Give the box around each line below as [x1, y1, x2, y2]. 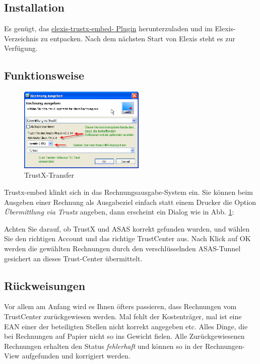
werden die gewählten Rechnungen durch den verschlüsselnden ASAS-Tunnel [4, 243, 241, 254]
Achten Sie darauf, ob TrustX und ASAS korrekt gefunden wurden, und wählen [4, 223, 250, 234]
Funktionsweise [4, 67, 85, 83]
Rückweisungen [4, 277, 86, 293]
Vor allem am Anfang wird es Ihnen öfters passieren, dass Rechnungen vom [4, 301, 237, 312]
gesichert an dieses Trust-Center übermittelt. [4, 253, 143, 263]
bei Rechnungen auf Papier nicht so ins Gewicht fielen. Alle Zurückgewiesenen [4, 331, 245, 341]
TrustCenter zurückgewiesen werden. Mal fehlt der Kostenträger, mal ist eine [4, 311, 242, 322]
